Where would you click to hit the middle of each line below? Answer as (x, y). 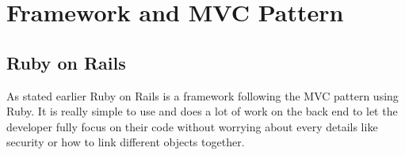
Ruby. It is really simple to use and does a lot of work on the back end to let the (202, 111)
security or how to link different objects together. (126, 142)
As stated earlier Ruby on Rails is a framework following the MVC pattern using (202, 95)
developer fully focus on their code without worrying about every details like (192, 126)
